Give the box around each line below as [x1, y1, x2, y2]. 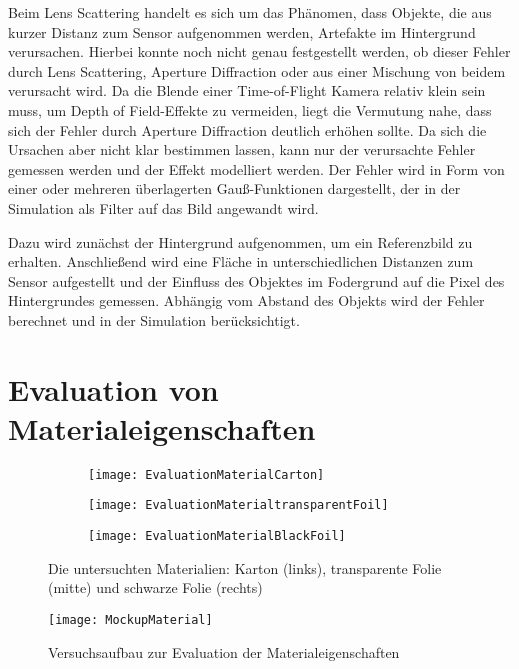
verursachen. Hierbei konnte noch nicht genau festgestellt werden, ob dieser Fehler [8, 41, 511, 62]
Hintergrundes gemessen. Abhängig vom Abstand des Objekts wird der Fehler [8, 290, 485, 311]
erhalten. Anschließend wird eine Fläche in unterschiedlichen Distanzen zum [8, 251, 474, 272]
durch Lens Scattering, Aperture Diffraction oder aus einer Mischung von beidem [8, 60, 506, 81]
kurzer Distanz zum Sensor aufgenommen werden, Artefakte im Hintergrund [8, 21, 476, 42]
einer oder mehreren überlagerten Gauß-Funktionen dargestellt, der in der [8, 178, 461, 199]
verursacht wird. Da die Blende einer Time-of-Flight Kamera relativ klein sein [8, 80, 486, 101]
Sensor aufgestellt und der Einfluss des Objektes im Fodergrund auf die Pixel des [8, 270, 505, 291]
